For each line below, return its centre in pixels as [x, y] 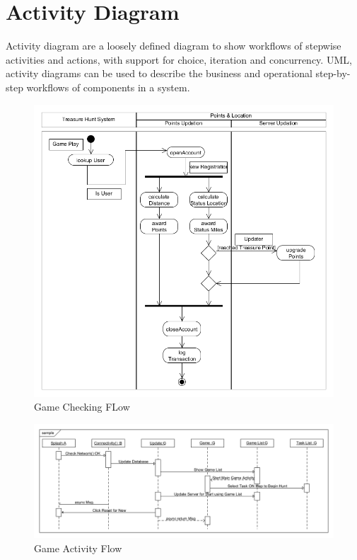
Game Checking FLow [82, 407]
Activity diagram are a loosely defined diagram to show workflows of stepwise [174, 46]
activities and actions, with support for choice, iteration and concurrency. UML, [179, 59]
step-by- [333, 73]
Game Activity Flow [78, 548]
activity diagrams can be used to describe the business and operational [159, 73]
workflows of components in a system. [108, 87]
